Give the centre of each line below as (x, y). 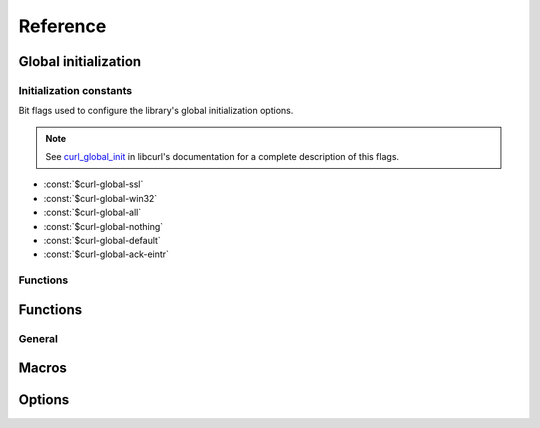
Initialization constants (75, 90)
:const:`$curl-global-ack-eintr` (106, 254)
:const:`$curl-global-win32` (100, 198)
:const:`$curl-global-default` (102, 241)
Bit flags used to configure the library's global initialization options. (156, 111)
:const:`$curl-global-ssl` (93, 184)
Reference (62, 26)
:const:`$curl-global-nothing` (103, 226)
